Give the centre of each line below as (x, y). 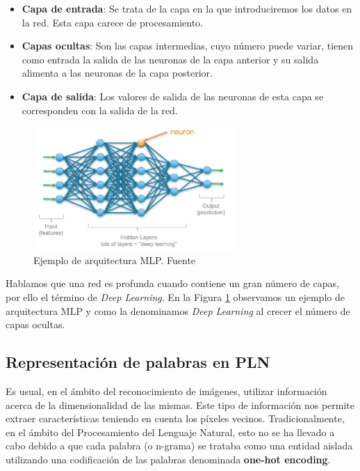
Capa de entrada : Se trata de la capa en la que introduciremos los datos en (187, 8)
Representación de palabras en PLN (138, 362)
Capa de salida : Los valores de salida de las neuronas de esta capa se (173, 96)
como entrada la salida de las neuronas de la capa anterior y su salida (170, 59)
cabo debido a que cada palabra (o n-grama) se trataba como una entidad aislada (179, 446)
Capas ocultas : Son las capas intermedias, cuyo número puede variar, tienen (188, 46)
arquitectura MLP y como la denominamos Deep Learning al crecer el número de (178, 310)
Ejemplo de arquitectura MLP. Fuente (115, 260)
